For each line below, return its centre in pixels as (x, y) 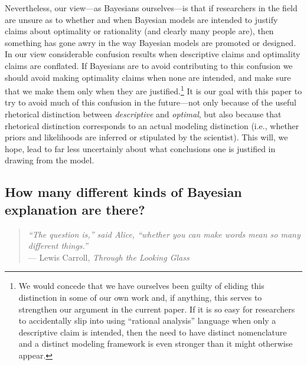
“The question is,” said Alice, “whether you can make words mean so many (164, 234)
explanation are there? (75, 209)
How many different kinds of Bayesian (123, 192)
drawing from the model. (50, 160)
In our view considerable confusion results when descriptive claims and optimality (153, 54)
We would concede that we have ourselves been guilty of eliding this (141, 286)
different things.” (58, 246)
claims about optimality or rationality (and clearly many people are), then (139, 31)
